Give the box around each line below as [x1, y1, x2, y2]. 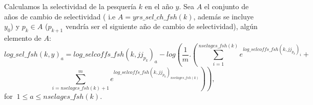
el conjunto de [204, 1, 249, 11]
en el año [144, 1, 173, 11]
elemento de [4, 32, 41, 43]
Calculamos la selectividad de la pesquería [4, 1, 137, 11]
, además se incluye [193, 11, 254, 21]
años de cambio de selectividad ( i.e [4, 11, 116, 21]
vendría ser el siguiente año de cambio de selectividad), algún [65, 21, 258, 32]
